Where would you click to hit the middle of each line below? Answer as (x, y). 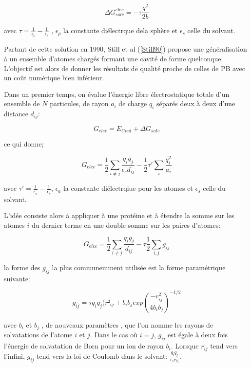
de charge (133, 103)
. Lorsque (185, 346)
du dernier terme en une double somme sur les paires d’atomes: (126, 225)
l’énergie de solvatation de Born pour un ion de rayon (84, 346)
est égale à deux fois (198, 335)
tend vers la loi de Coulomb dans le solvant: (102, 356)
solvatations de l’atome (38, 335)
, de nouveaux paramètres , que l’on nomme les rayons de (127, 324)
